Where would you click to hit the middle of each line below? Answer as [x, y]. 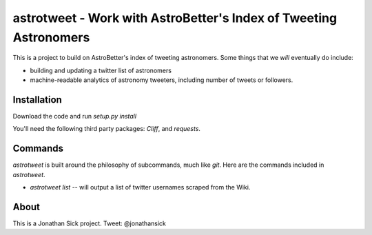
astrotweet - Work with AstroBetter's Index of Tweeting [175, 18]
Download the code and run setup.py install [75, 116]
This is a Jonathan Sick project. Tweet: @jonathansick [90, 223]
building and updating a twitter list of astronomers [101, 70]
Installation [37, 100]
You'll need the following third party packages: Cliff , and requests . [107, 129]
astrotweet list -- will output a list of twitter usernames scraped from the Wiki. [140, 187]
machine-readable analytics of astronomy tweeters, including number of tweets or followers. [162, 80]
